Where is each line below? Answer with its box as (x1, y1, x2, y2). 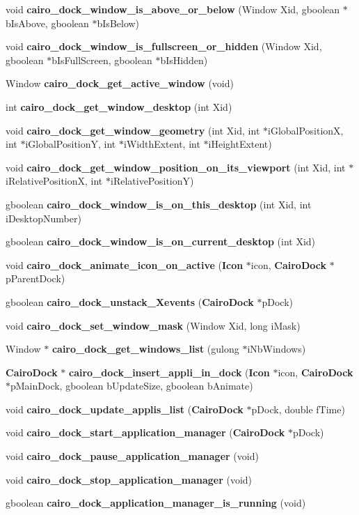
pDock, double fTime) (251, 401, 345, 416)
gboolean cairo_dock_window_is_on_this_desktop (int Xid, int (6, 197, 312, 211)
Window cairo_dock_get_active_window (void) (6, 76, 234, 91)
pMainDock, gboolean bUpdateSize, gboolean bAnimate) (10, 378, 253, 393)
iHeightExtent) (208, 137, 272, 151)
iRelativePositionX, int (6, 174, 103, 188)
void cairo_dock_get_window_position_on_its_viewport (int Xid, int (6, 160, 346, 174)
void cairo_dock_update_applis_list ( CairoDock (6, 401, 244, 416)
